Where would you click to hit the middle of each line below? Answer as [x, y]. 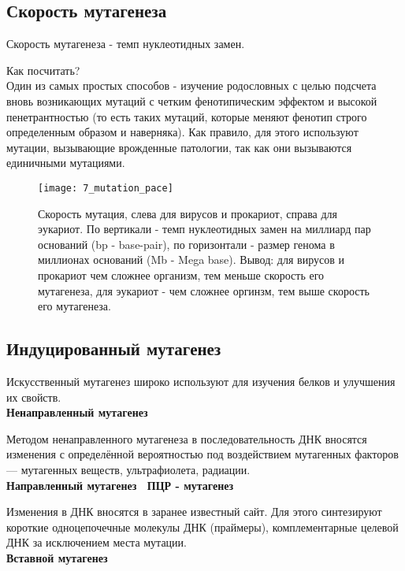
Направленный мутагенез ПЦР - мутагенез [120, 485]
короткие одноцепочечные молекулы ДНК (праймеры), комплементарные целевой [202, 527]
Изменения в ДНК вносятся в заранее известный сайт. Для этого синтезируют [194, 512]
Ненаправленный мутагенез [77, 412]
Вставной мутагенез [57, 557]
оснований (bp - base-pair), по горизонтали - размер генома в [186, 244]
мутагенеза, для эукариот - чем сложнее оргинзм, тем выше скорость [204, 290]
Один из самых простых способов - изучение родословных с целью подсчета [191, 85]
